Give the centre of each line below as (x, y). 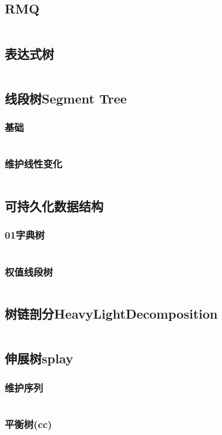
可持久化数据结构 (54, 206)
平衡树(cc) (28, 424)
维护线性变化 (34, 164)
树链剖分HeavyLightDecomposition (111, 314)
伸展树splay (39, 358)
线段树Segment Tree (66, 98)
